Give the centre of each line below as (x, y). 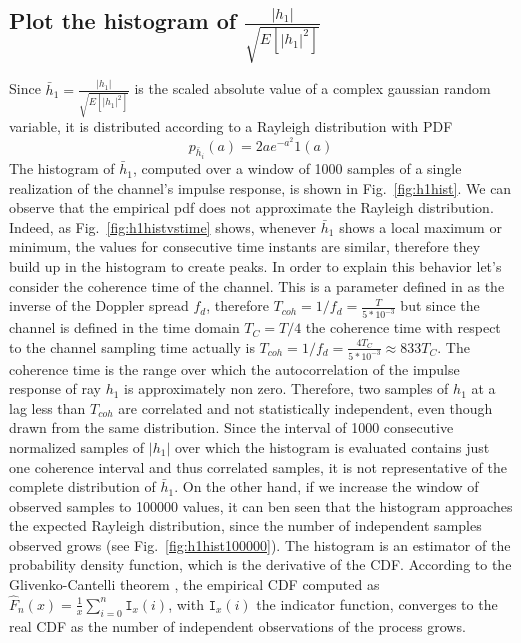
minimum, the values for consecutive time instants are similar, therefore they (245, 246)
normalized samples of (77, 446)
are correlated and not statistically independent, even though (305, 407)
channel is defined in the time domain (124, 327)
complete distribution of (82, 486)
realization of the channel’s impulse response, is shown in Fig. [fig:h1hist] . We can (260, 187)
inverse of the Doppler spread (99, 305)
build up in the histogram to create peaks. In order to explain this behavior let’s (255, 266)
